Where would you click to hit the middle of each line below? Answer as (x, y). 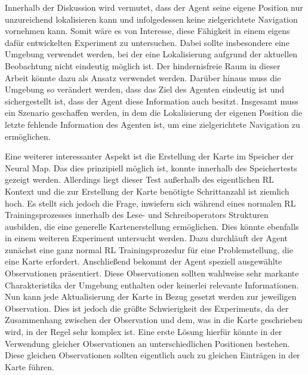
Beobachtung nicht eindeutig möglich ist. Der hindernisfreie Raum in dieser (143, 65)
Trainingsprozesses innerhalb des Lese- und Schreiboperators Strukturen (137, 215)
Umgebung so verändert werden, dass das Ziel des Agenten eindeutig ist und (145, 89)
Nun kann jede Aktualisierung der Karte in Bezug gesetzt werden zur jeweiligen (151, 296)
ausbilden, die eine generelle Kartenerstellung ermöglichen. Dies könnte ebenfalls (152, 226)
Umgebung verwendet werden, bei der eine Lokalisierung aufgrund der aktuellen (151, 54)
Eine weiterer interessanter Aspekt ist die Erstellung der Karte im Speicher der (150, 156)
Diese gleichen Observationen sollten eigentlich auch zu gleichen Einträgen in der (153, 355)
